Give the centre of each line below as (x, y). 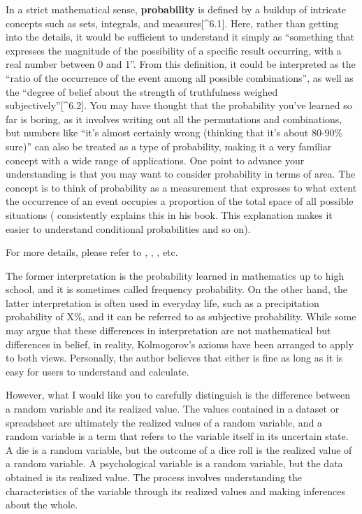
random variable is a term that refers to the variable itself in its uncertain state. (177, 436)
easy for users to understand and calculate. (97, 371)
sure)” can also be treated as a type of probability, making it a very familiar (169, 146)
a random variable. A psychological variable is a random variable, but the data (174, 463)
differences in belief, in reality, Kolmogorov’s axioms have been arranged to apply (180, 344)
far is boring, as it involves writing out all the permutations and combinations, (174, 119)
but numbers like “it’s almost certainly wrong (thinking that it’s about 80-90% (174, 133)
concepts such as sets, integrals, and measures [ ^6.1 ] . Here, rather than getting (172, 23)
